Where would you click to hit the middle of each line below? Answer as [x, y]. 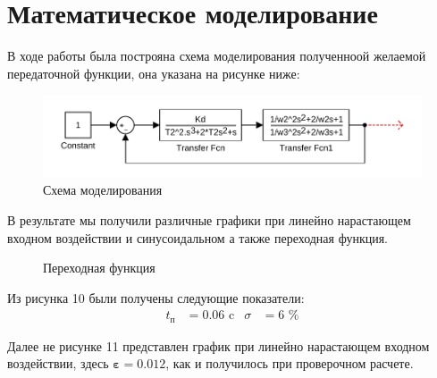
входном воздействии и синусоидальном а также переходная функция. [197, 237]
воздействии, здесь [58, 363]
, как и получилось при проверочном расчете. [290, 363]
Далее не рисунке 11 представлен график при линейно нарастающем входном [218, 345]
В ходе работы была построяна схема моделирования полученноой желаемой [217, 56]
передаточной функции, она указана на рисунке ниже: [154, 73]
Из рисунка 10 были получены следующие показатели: [156, 297]
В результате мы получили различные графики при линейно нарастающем [209, 219]
